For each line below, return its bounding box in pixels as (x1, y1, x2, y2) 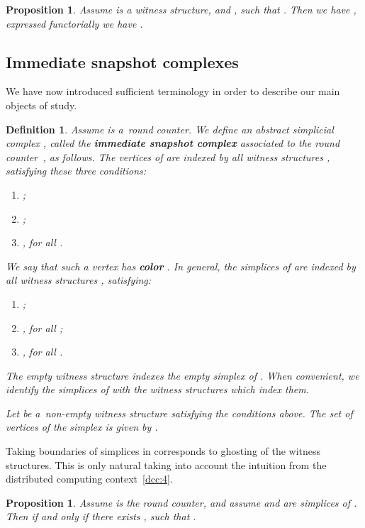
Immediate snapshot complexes (6, 50, 239, 72)
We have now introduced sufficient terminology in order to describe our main (6, 84, 340, 99)
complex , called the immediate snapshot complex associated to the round (6, 136, 340, 150)
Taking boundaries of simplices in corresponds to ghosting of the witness (6, 444, 321, 458)
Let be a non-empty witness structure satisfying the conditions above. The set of (6, 405, 353, 420)
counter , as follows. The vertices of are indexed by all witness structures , (6, 149, 330, 164)
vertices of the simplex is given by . (6, 419, 158, 434)
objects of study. (6, 97, 77, 112)
